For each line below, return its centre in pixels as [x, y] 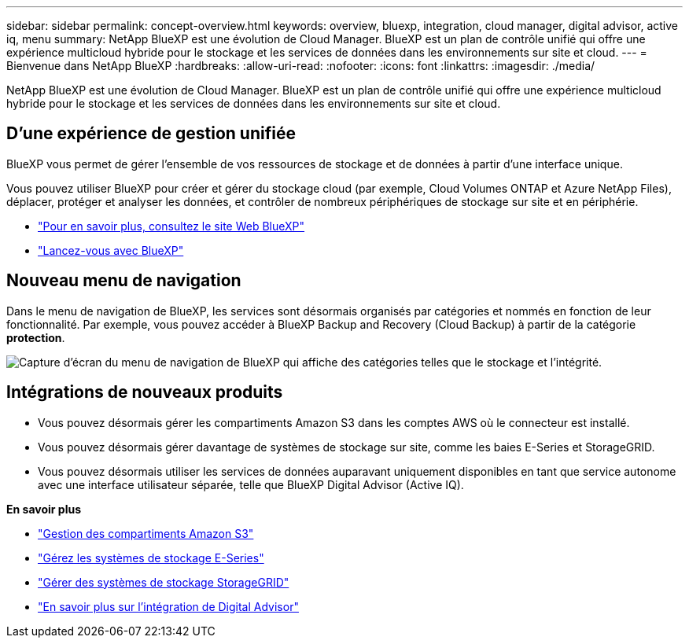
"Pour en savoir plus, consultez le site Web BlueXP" [171, 226]
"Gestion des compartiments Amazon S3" [146, 533]
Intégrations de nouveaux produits [145, 392]
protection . [36, 337]
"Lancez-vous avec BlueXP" [111, 250]
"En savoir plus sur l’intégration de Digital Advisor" [168, 606]
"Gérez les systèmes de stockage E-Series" [151, 558]
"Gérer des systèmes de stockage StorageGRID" [164, 582]
